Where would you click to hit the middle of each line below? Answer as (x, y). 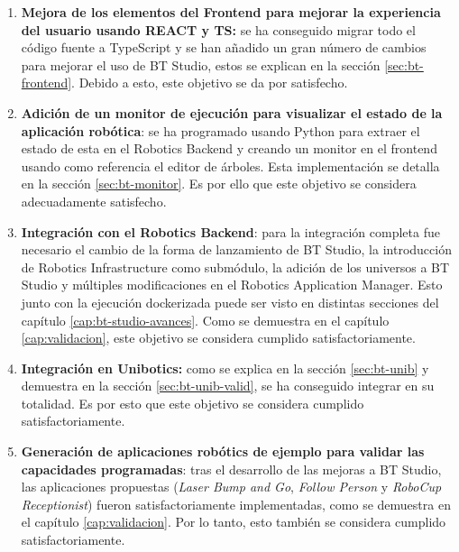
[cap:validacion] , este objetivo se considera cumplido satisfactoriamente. (218, 338)
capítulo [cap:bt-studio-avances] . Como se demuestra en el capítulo (205, 320)
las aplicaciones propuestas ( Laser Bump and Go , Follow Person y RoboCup (231, 487)
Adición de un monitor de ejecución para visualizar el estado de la (232, 112)
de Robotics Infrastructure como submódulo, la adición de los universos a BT (235, 267)
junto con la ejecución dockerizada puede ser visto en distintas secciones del (230, 302)
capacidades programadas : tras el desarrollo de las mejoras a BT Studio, (231, 469)
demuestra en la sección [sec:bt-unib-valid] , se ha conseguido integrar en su (228, 386)
